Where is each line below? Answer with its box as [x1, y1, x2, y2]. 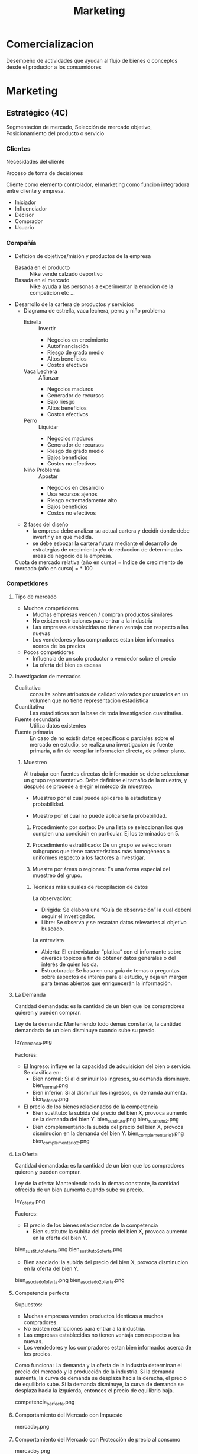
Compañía [6, 239, 37, 247]
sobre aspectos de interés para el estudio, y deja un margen [41, 973, 188, 980]
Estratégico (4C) [6, 108, 69, 118]
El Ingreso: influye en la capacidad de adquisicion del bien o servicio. [23, 1063, 192, 1070]
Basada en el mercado [14, 276, 70, 283]
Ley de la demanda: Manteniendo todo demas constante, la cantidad [14, 1020, 182, 1027]
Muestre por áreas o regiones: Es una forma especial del [32, 865, 170, 872]
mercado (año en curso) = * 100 [14, 565, 93, 572]
